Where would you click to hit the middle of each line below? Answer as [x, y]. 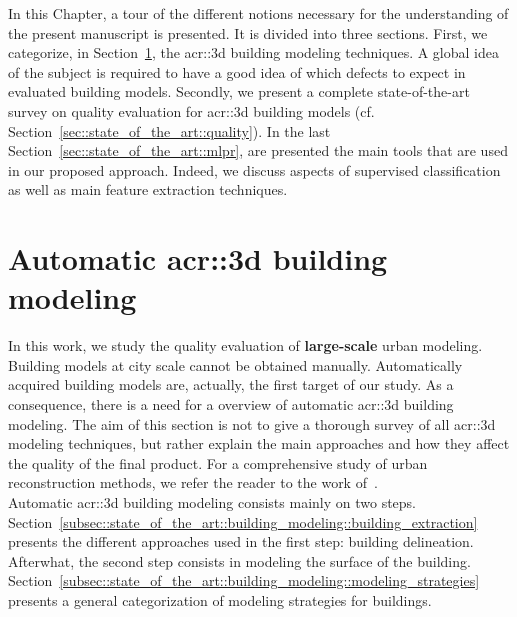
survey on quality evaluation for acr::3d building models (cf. [191, 110]
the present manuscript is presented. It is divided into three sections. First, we [248, 32]
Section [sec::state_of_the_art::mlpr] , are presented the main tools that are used [258, 150]
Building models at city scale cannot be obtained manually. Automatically [235, 364]
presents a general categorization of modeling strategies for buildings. [220, 599]
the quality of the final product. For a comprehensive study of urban [218, 462]
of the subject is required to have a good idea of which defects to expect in [237, 71]
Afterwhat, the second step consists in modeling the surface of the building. [239, 560]
